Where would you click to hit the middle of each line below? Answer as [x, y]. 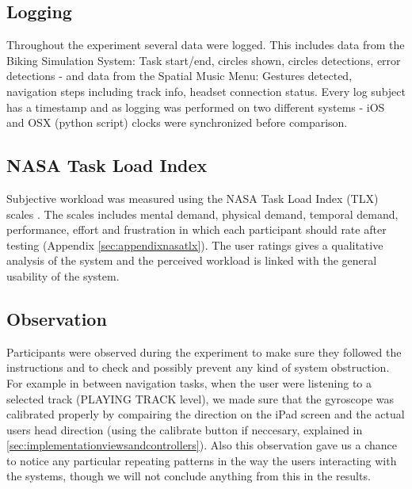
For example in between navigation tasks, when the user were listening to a [189, 382]
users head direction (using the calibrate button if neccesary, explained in [185, 429]
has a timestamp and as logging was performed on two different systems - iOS [196, 107]
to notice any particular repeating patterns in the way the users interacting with [202, 460]
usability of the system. [63, 275]
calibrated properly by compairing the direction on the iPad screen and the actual [206, 414]
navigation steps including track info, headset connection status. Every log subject [206, 91]
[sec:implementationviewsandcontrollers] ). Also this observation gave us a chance [202, 445]
